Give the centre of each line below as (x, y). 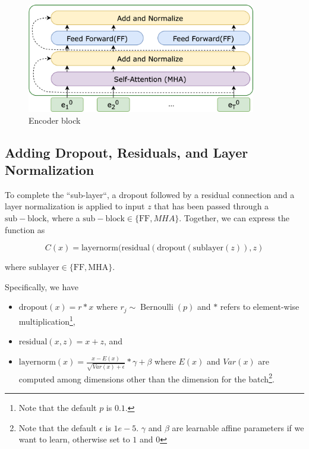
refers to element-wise (260, 307)
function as (25, 229)
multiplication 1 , (47, 320)
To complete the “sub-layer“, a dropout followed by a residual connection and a (150, 194)
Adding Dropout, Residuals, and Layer (127, 152)
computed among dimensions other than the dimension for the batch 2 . (146, 378)
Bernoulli (157, 308)
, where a (63, 218)
